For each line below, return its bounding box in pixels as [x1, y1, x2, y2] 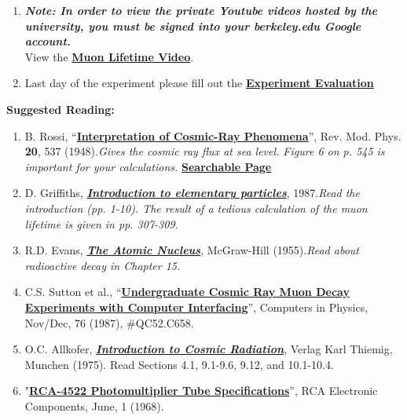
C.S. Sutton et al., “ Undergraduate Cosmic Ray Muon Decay [24, 283, 350, 300]
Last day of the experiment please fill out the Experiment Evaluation [24, 75, 374, 91]
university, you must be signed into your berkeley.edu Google [24, 17, 361, 34]
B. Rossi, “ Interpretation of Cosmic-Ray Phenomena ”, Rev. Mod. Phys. [24, 127, 401, 144]
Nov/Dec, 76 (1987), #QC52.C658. [24, 314, 194, 331]
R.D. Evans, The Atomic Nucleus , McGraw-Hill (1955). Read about [24, 242, 359, 258]
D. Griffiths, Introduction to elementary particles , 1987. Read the [24, 184, 360, 201]
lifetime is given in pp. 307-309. [24, 215, 178, 232]
